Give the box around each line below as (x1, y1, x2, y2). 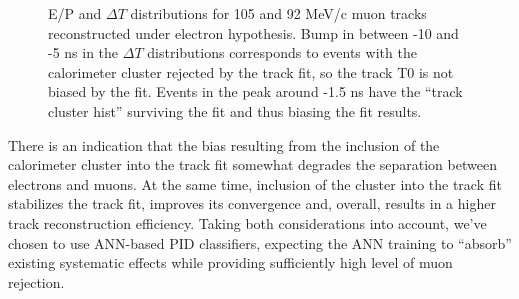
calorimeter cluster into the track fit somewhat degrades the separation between (8, 154, 497, 175)
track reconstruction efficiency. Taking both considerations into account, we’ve (8, 212, 487, 233)
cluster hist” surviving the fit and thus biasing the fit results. (48, 100, 422, 121)
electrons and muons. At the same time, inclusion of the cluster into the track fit (8, 173, 502, 194)
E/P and (48, 3, 102, 23)
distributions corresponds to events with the (147, 42, 417, 63)
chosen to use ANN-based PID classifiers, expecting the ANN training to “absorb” (8, 232, 512, 253)
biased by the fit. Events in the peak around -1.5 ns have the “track (48, 81, 463, 102)
